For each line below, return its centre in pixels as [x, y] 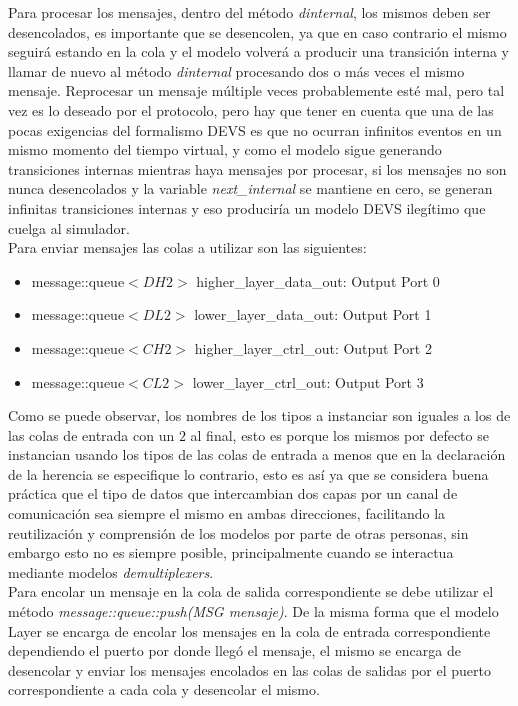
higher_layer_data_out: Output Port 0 [318, 280]
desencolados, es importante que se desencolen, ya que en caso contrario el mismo [257, 31]
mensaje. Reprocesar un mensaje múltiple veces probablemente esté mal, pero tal [256, 90]
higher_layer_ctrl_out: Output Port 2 [313, 347]
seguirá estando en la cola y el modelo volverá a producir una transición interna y [258, 51]
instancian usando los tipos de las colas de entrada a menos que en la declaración [257, 454]
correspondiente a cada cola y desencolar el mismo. [164, 689]
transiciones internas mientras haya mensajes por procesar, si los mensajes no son [257, 168]
